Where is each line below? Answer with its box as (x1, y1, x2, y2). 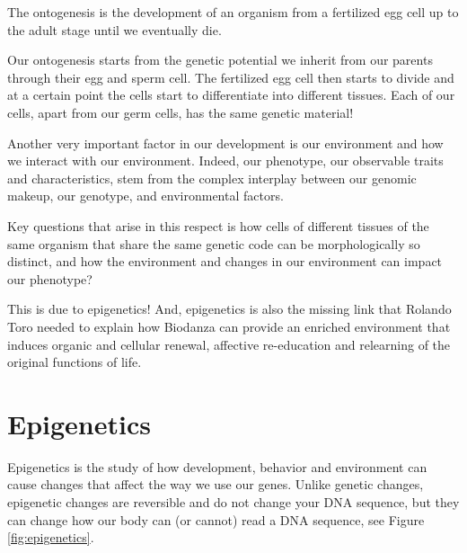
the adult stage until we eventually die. (7, 20, 222, 39)
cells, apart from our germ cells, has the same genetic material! (7, 103, 354, 121)
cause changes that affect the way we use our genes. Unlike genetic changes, (7, 475, 424, 494)
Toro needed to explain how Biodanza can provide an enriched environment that (7, 317, 451, 335)
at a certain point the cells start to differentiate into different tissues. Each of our (7, 85, 455, 104)
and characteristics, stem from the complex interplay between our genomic (7, 168, 417, 187)
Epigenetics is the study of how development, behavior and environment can (7, 457, 427, 476)
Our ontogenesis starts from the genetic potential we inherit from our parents (7, 50, 433, 69)
